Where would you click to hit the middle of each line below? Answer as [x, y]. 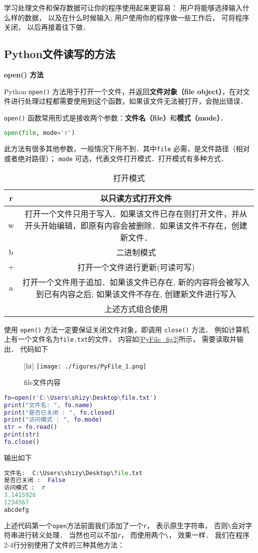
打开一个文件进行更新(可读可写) [136, 267]
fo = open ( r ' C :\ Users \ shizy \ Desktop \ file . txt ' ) [81, 398]
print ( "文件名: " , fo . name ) [48, 405]
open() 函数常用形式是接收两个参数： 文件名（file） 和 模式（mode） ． [116, 117]
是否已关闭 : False [35, 480]
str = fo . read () [31, 427]
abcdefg [17, 510]
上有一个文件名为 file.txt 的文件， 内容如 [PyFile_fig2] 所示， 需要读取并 [120, 339]
